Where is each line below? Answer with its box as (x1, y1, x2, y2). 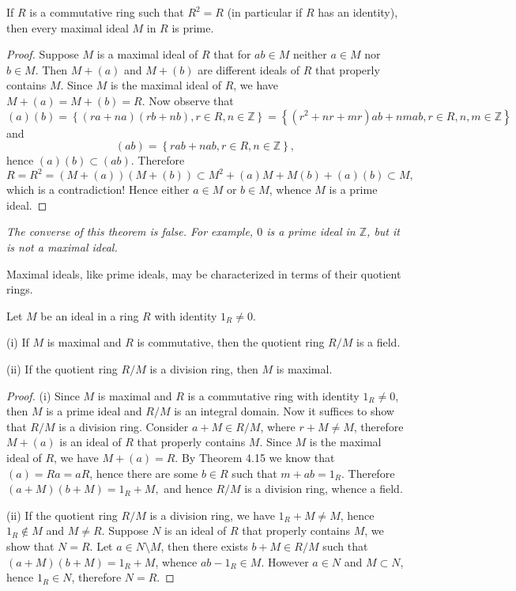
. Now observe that (141, 92, 234, 108)
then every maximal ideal (6, 19, 129, 36)
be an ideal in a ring (40, 307, 139, 324)
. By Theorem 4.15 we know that (175, 449, 335, 465)
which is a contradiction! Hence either (6, 181, 190, 198)
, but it (367, 223, 400, 240)
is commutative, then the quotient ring (137, 334, 325, 350)
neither (292, 46, 327, 63)
